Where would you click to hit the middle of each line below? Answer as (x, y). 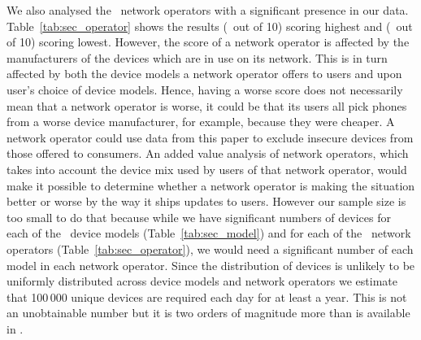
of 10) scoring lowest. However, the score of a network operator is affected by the (208, 42)
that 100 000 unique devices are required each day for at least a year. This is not (207, 296)
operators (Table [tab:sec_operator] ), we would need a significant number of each (210, 248)
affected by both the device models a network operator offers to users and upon (204, 74)
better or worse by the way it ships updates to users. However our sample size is (206, 201)
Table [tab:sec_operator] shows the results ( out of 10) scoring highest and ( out (210, 26)
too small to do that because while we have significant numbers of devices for (199, 217)
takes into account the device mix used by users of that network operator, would (207, 169)
